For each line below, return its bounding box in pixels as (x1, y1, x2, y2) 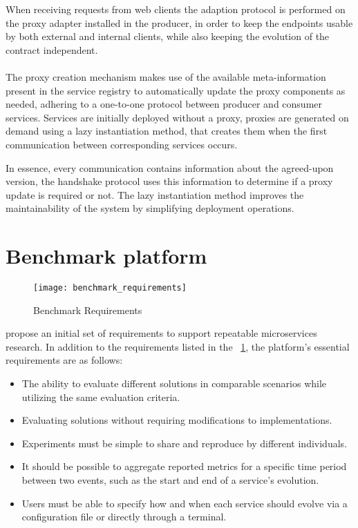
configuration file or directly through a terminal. (21, 509, 227, 524)
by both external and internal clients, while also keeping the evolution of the (6, 29, 330, 43)
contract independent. (6, 42, 98, 57)
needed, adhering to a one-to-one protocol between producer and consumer (6, 97, 322, 111)
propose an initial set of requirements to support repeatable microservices (6, 326, 317, 340)
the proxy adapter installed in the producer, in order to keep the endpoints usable (6, 15, 353, 30)
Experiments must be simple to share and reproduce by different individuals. (21, 436, 347, 450)
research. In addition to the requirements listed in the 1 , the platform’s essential (6, 339, 350, 353)
